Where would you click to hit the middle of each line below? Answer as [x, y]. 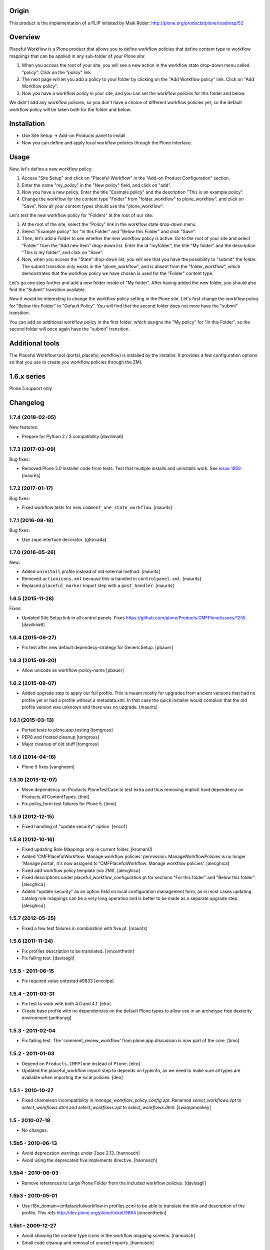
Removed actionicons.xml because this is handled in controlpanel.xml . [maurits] [111, 578]
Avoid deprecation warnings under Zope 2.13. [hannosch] [81, 1153]
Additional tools [34, 343]
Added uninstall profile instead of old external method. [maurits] [91, 571]
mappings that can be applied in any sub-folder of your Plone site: [77, 56]
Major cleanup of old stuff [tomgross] [60, 744]
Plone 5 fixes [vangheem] [48, 767]
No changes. [35, 1130]
